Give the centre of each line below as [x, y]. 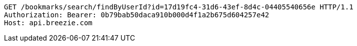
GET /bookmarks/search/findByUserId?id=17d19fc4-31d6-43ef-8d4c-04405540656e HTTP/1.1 [179, 7]
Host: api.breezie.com [48, 23]
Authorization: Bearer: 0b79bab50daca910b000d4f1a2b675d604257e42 [137, 15]
